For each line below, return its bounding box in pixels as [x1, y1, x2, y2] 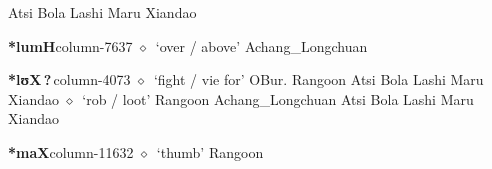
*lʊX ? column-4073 [8, 69, 131, 90]
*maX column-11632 [8, 141, 134, 162]
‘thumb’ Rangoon [156, 141, 264, 162]
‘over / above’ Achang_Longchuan [155, 35, 368, 56]
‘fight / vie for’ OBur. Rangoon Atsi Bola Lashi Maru [153, 69, 484, 90]
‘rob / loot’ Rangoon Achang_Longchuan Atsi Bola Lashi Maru [82, 88, 474, 109]
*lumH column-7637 [8, 35, 133, 56]
